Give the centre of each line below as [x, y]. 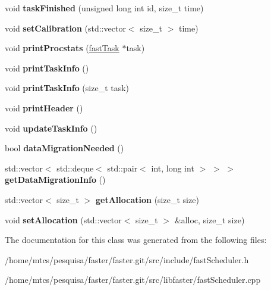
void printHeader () [44, 107]
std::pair [122, 168]
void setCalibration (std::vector [65, 28]
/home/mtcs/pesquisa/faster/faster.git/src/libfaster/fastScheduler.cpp [133, 280]
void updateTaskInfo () [51, 128]
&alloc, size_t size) [209, 219]
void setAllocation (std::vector [63, 219]
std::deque [75, 168]
